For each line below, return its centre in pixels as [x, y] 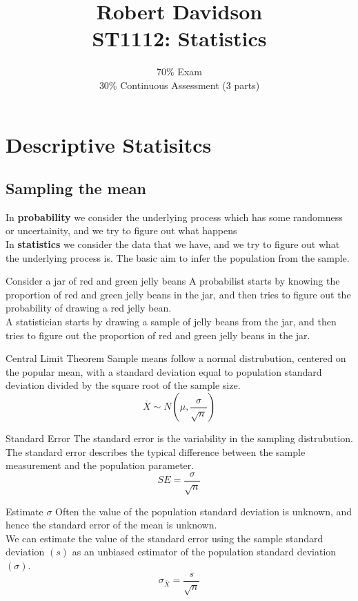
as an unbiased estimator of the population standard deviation [204, 552]
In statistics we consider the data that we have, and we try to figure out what [173, 244]
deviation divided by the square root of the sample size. [123, 385]
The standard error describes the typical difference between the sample [156, 451]
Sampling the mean [76, 188]
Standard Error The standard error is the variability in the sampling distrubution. [179, 438]
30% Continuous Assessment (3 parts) [179, 85]
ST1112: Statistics [179, 38]
